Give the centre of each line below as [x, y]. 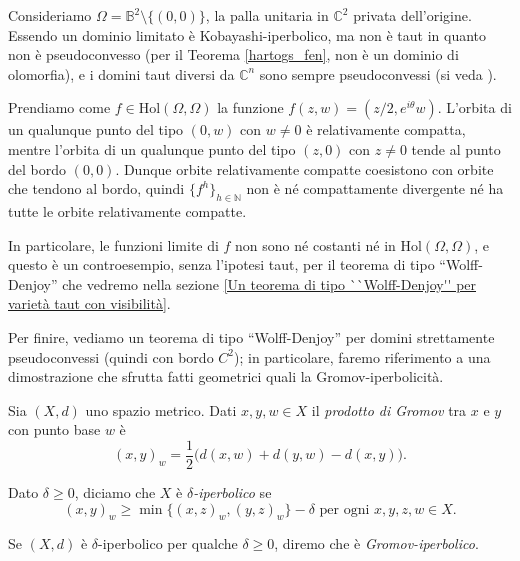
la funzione [250, 107]
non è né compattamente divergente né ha [375, 188]
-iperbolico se [232, 491]
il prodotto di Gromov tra [389, 409]
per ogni [344, 509]
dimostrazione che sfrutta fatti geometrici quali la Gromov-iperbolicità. [226, 376]
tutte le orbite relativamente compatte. [127, 210]
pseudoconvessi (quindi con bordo [111, 356]
